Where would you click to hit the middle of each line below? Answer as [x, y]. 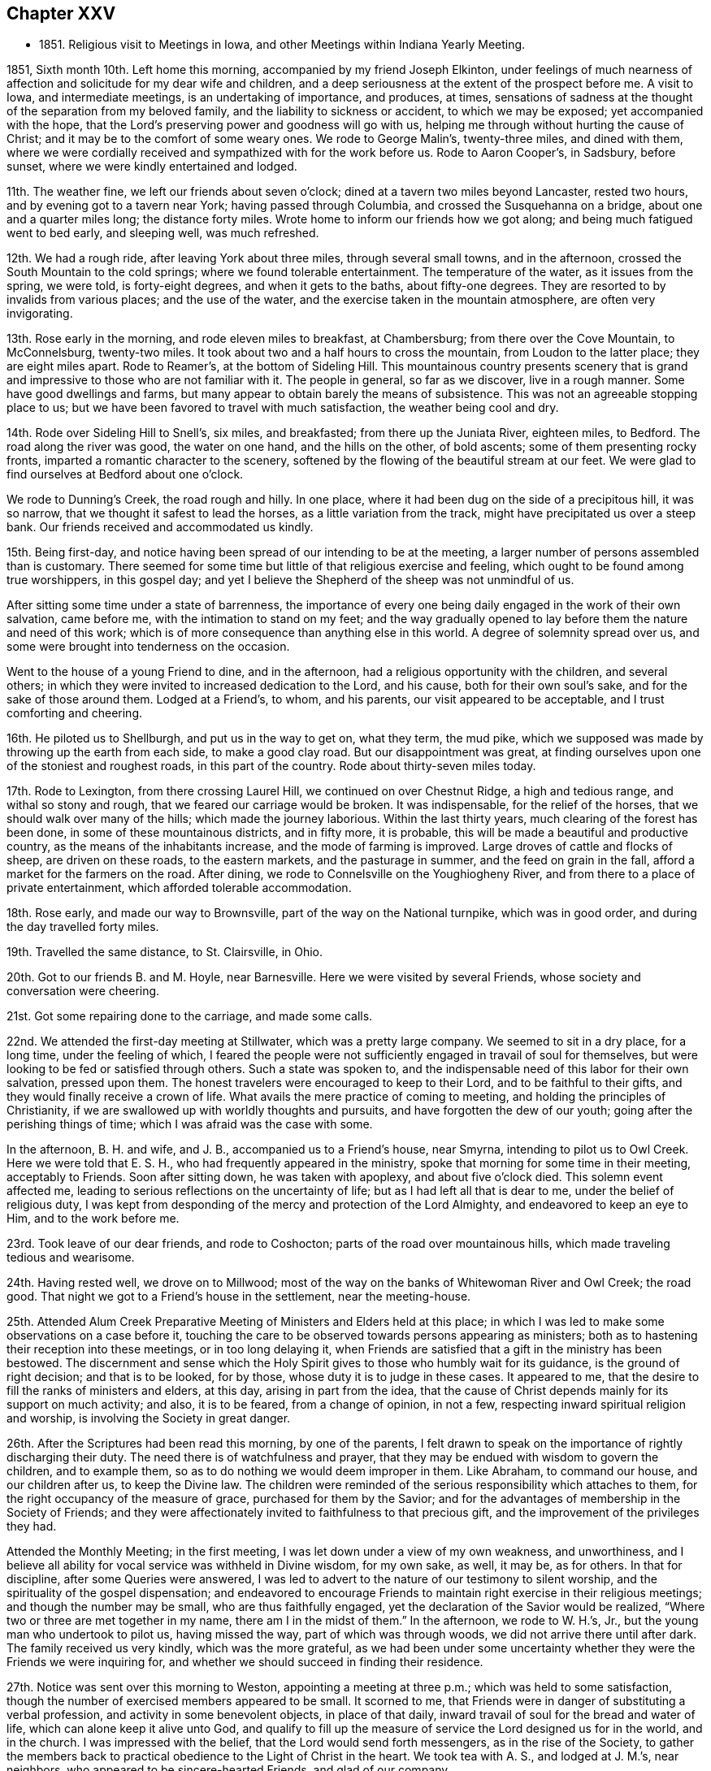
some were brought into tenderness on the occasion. [148, 647]
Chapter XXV [61, 13]
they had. [32, 1526]
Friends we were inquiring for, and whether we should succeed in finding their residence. [245, 1662]
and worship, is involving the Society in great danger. [149, 1418]
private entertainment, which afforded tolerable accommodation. [179, 888]
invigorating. [40, 314]
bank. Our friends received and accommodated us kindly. [160, 527]
